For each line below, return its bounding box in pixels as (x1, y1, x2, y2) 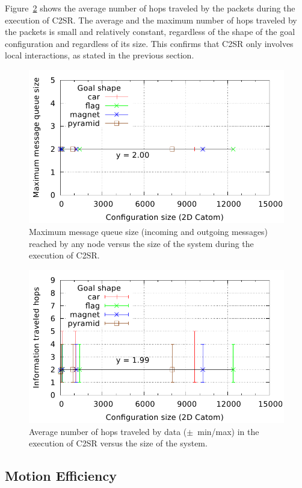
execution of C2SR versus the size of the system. (29, 437, 208, 449)
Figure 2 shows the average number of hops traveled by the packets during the (5, 2, 295, 14)
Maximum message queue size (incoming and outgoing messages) (29, 225, 268, 237)
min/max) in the (197, 425, 259, 437)
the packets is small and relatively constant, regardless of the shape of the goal (5, 25, 295, 38)
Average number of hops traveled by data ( (29, 425, 187, 437)
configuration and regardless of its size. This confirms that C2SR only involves (5, 37, 294, 49)
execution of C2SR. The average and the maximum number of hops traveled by (5, 13, 297, 26)
